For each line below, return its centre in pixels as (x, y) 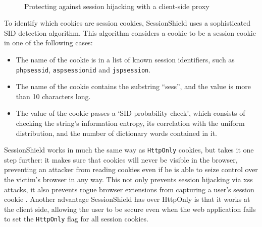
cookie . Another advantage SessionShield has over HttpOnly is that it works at (127, 199)
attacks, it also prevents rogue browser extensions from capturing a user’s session (129, 189)
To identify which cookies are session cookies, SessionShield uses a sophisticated (127, 23)
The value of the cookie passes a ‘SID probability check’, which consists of (130, 113)
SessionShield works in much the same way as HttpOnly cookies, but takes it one (129, 150)
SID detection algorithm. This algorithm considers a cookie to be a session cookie (130, 32)
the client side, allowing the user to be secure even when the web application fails (130, 209)
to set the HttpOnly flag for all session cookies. (76, 219)
